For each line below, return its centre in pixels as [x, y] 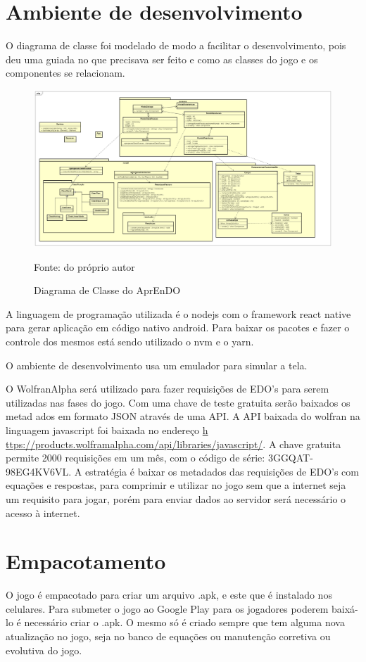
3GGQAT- [290, 458]
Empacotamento [86, 561]
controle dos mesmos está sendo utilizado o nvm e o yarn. [130, 342]
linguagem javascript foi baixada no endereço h [107, 430]
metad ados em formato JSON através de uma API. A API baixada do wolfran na [183, 416]
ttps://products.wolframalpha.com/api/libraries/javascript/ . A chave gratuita [173, 444]
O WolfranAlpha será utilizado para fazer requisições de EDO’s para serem [168, 389]
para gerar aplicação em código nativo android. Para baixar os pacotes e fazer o [178, 327]
